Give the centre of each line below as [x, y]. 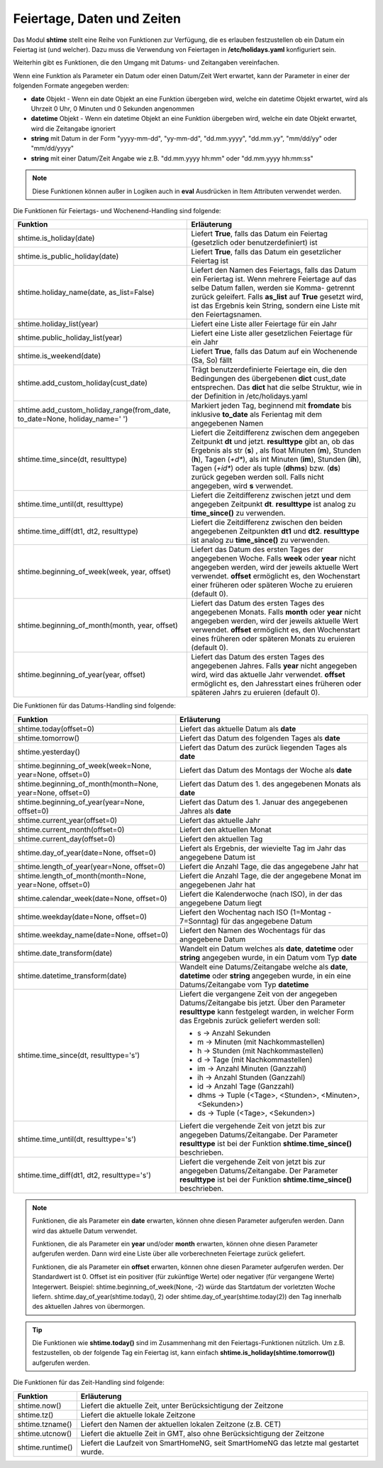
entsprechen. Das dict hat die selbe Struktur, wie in [277, 387]
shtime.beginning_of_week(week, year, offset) [94, 572]
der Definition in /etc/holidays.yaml [249, 396]
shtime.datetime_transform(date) [72, 976]
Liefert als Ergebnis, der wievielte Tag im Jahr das [263, 848]
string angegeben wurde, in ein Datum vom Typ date [268, 957]
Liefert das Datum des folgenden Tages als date [260, 738]
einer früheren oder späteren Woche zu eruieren [272, 585]
